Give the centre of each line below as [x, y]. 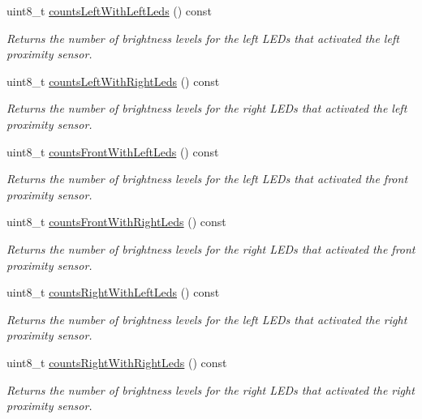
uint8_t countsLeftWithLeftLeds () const [109, 11]
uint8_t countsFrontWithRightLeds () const [116, 222]
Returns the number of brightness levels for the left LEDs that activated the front [207, 179]
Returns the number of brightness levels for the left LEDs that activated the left [203, 38]
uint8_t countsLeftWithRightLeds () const [113, 81]
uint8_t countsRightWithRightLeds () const [117, 362]
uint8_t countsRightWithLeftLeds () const [113, 292]
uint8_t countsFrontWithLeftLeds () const [113, 151]
